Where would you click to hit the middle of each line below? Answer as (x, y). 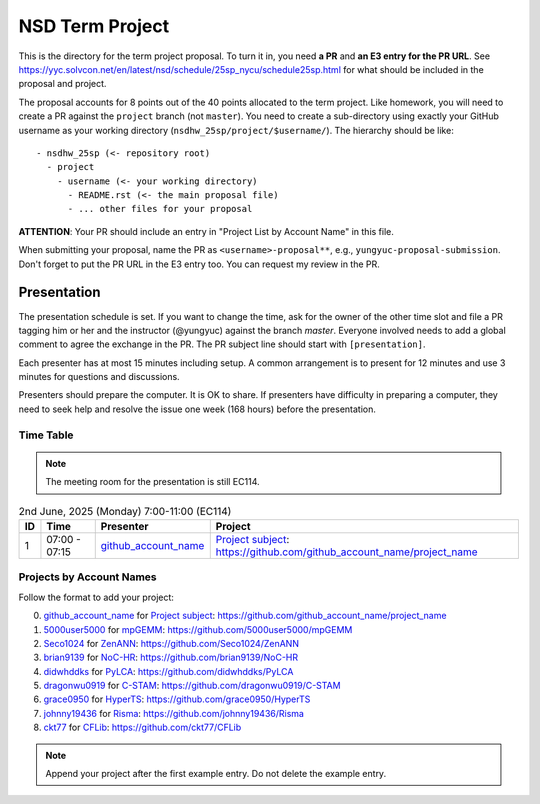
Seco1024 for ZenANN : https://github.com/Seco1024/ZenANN (171, 643)
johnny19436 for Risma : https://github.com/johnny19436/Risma (174, 713)
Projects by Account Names (87, 577)
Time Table (46, 435)
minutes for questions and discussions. (99, 377)
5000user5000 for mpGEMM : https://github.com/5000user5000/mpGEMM (198, 629)
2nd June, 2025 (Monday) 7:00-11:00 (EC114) (125, 511)
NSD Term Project (94, 26)
